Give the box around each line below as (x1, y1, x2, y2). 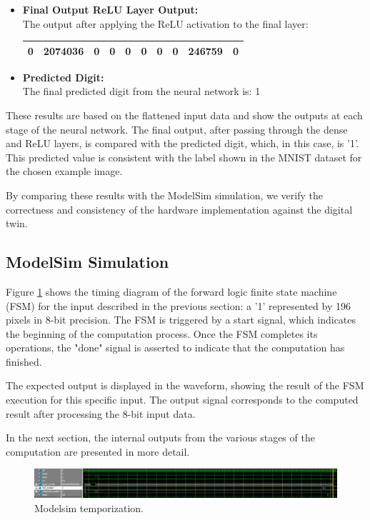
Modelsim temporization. (34, 501, 144, 516)
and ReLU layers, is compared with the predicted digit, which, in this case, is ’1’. (6, 136, 359, 151)
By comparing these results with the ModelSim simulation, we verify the (6, 187, 323, 202)
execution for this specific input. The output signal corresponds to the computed (6, 392, 359, 407)
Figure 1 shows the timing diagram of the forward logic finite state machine (6, 284, 337, 299)
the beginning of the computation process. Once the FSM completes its (6, 326, 318, 341)
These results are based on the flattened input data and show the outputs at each (6, 107, 363, 122)
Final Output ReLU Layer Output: (22, 2, 199, 16)
